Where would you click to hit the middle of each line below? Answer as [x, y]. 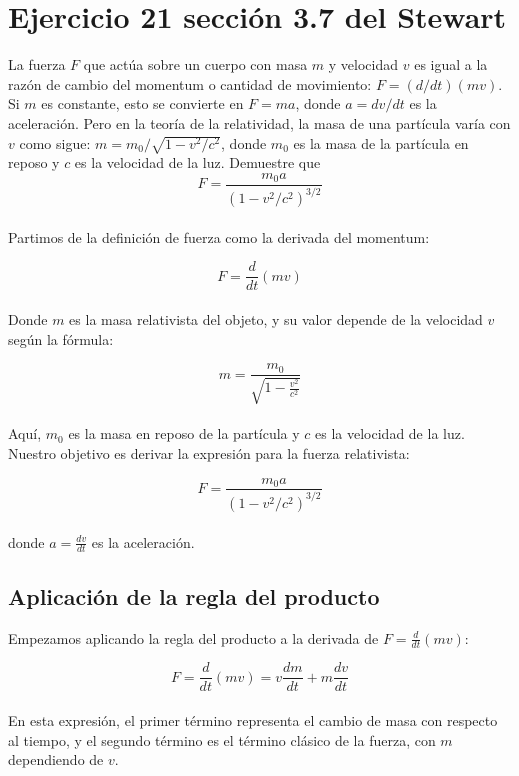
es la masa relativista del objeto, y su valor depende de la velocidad [276, 319]
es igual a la [451, 64]
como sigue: [55, 142]
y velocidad [363, 64]
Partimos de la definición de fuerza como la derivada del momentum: [219, 236]
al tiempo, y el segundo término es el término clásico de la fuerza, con [222, 739]
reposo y [34, 162]
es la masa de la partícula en [381, 142]
